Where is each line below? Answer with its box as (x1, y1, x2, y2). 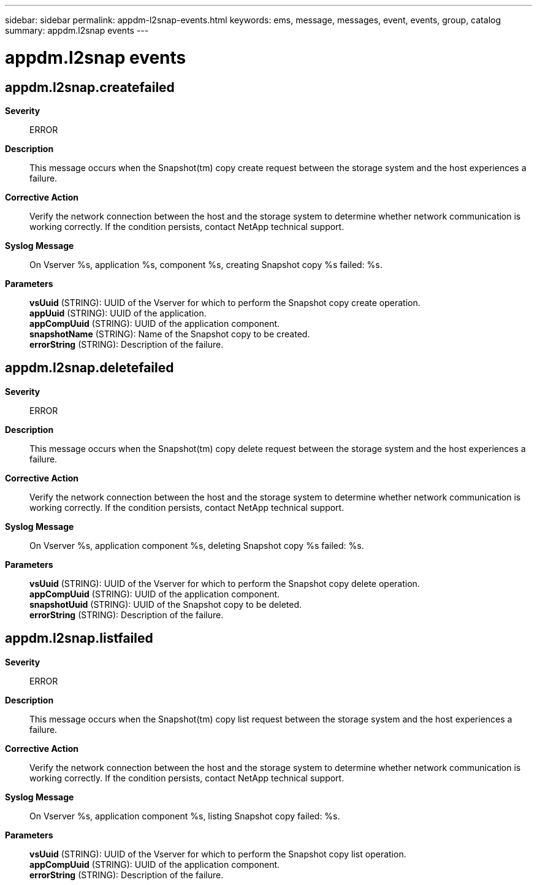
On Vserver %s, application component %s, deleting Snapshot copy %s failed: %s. (29, 540, 364, 551)
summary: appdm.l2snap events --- (5, 25, 149, 36)
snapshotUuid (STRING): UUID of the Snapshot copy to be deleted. (29, 599, 302, 610)
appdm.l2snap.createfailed (5, 79, 175, 95)
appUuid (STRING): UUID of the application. (29, 307, 207, 318)
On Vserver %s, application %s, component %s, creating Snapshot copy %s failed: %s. (29, 259, 383, 270)
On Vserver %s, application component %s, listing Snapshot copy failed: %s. (29, 810, 340, 821)
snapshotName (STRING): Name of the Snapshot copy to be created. (29, 328, 310, 339)
